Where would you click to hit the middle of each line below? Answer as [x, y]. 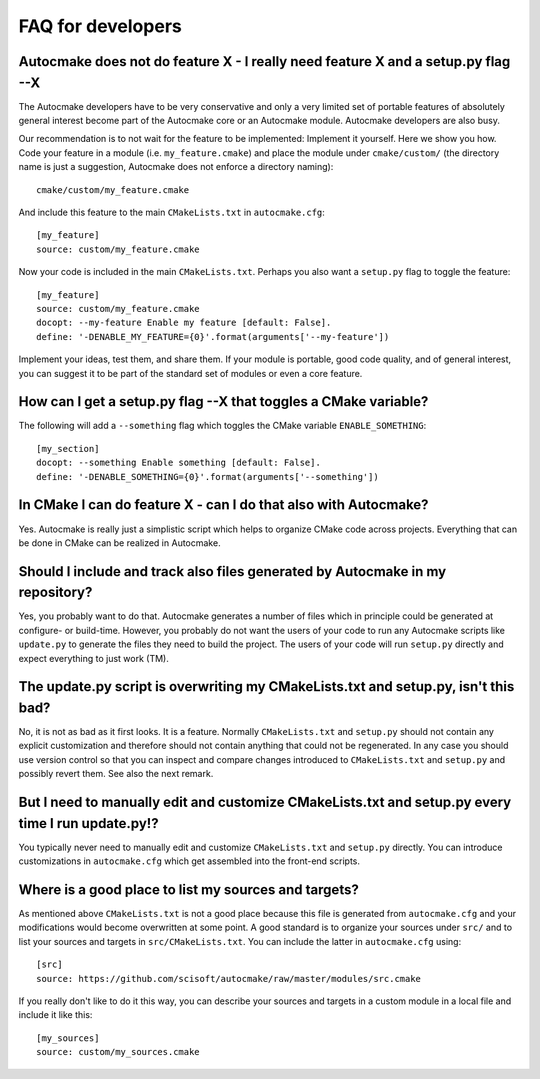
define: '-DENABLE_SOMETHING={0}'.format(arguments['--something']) [207, 476]
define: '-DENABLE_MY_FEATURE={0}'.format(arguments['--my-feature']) [213, 336]
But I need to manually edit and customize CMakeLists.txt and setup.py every [265, 802]
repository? [55, 592]
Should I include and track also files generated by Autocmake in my [232, 571]
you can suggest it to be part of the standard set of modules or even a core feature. [190, 373]
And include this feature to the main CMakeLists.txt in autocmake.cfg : [171, 212]
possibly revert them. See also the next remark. [116, 774]
